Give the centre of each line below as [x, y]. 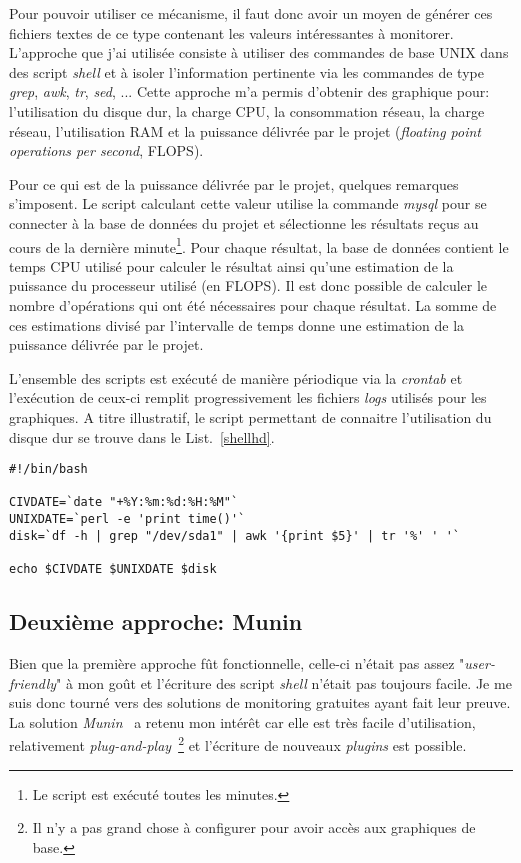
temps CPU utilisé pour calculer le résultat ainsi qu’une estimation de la [231, 265]
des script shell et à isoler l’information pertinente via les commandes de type [246, 71]
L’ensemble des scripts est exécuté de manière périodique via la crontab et [236, 377]
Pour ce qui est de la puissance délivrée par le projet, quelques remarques [234, 183]
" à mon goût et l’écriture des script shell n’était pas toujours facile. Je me [284, 682]
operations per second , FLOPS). [106, 150]
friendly [33, 682]
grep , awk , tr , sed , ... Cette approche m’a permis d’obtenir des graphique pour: [249, 91]
